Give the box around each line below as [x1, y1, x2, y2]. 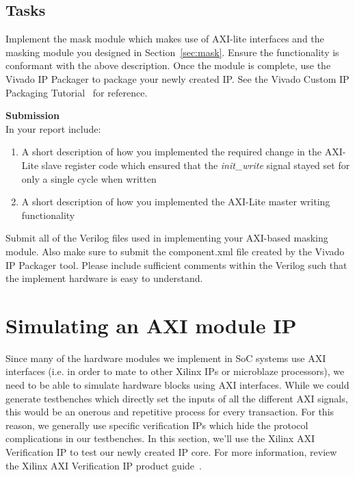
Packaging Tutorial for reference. [5, 85, 148, 99]
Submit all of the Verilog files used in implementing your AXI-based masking [5, 231, 328, 245]
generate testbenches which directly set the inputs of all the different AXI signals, [5, 391, 348, 405]
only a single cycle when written [21, 171, 157, 185]
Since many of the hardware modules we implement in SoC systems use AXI [5, 350, 326, 365]
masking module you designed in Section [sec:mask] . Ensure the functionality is [5, 44, 339, 59]
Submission [5, 108, 60, 123]
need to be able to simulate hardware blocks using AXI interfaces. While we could [5, 378, 350, 392]
